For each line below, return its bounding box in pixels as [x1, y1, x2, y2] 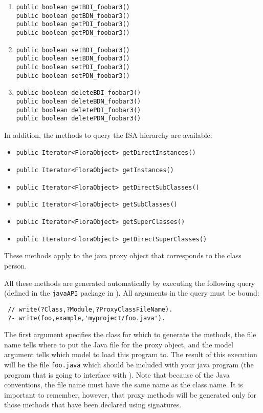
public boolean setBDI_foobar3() [16, 46, 130, 54]
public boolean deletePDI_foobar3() [16, 106, 141, 114]
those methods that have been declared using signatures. [4, 399, 182, 410]
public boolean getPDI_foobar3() [16, 20, 130, 28]
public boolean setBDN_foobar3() [16, 55, 130, 63]
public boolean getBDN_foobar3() [16, 12, 130, 19]
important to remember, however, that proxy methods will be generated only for [4, 389, 257, 400]
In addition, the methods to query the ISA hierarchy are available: [4, 129, 212, 140]
